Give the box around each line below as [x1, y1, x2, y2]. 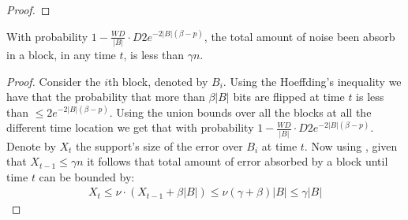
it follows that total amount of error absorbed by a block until [87, 153, 388, 170]
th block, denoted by [107, 73, 208, 89]
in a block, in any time [6, 46, 116, 62]
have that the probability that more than [6, 88, 205, 105]
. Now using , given [304, 137, 398, 154]
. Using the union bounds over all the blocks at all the [109, 103, 372, 120]
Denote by [6, 137, 56, 154]
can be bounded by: [39, 168, 135, 185]
